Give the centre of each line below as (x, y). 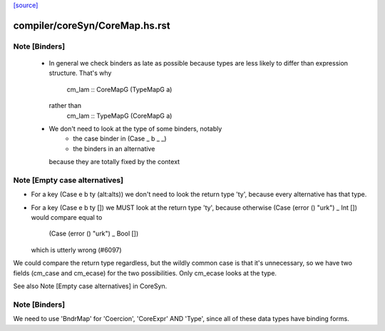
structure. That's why (80, 73)
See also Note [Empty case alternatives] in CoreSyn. (90, 286)
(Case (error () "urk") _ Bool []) (94, 234)
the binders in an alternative (114, 148)
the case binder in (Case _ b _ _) (120, 138)
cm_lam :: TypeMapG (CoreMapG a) (119, 116)
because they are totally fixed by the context (114, 162)
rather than (65, 106)
